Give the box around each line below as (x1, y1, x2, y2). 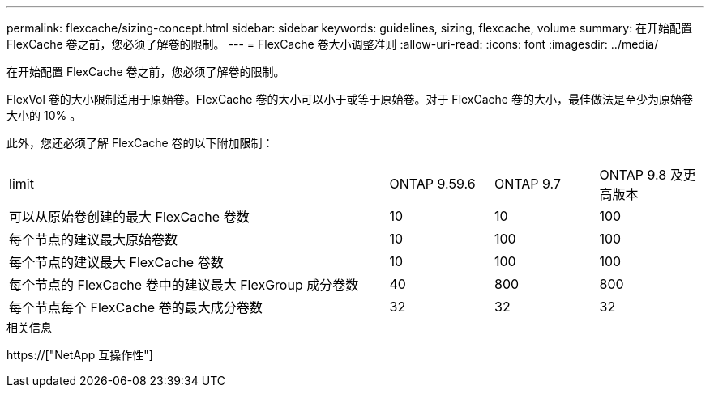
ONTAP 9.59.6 (389, 176, 476, 192)
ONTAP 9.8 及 (599, 167, 683, 183)
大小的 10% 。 (6, 108, 82, 122)
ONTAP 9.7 (494, 176, 561, 192)
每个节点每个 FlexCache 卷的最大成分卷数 (9, 299, 263, 316)
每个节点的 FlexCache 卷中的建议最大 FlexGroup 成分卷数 (9, 277, 359, 293)
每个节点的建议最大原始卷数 (9, 231, 178, 248)
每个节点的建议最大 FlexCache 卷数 (9, 254, 224, 270)
